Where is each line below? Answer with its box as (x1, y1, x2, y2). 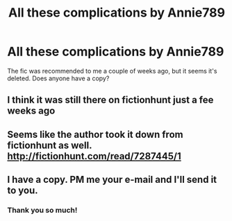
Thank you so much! (7, 206, 78, 215)
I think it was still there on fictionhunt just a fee (7, 94, 214, 106)
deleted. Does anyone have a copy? (7, 74, 110, 82)
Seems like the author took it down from (7, 128, 183, 140)
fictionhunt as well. (7, 139, 92, 151)
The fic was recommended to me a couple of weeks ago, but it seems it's (7, 67, 217, 75)
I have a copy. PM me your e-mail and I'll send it (7, 174, 217, 186)
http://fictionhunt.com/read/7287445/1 (7, 150, 182, 162)
